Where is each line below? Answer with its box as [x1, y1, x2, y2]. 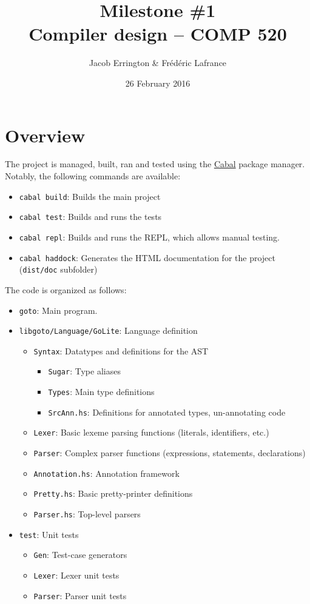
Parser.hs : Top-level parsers [33, 508, 141, 520]
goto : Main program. [19, 304, 98, 316]
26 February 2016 [125, 76, 190, 89]
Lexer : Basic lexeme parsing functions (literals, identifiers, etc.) [33, 426, 269, 439]
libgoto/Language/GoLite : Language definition [19, 324, 198, 337]
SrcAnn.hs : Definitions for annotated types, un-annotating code [48, 405, 286, 418]
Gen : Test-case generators [33, 548, 127, 561]
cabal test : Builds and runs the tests [19, 210, 162, 223]
